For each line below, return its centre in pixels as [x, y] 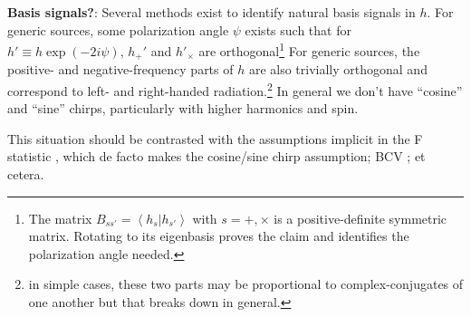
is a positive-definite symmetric [360, 218]
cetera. [26, 173]
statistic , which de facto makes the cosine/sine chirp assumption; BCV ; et [216, 156]
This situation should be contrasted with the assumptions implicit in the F [215, 138]
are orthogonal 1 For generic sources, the [309, 49]
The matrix [60, 218]
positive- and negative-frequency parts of [120, 69]
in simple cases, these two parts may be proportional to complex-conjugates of [246, 284]
